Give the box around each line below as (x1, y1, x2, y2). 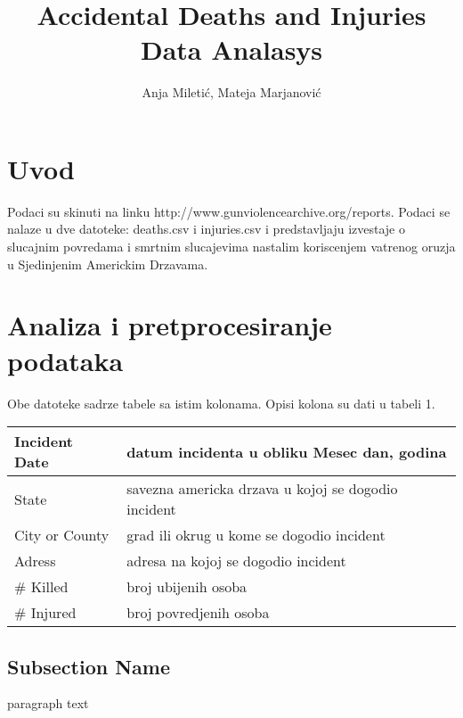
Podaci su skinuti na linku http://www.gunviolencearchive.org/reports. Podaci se (7, 202, 451, 220)
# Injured (14, 602, 77, 623)
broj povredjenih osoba (126, 602, 270, 623)
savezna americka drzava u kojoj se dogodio (126, 478, 398, 499)
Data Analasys (140, 31, 323, 68)
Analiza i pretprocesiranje (7, 307, 332, 343)
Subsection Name (7, 652, 171, 680)
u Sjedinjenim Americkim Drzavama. (7, 254, 208, 273)
